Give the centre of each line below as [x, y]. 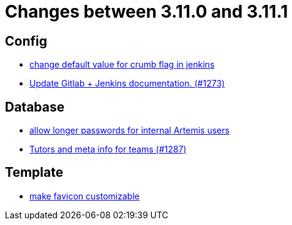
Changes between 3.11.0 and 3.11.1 [147, 12]
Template [34, 173]
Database [35, 107]
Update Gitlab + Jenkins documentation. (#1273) [127, 84]
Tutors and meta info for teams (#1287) [108, 149]
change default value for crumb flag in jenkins [122, 65]
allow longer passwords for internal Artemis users [129, 130]
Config [26, 41]
